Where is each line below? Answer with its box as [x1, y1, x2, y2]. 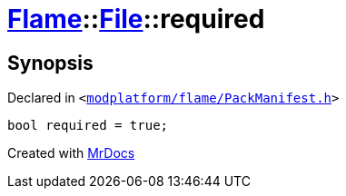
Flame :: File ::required [7, 4, 265, 34]
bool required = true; [7, 118, 169, 133]
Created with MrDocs [7, 145, 135, 162]
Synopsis [7, 51, 94, 74]
